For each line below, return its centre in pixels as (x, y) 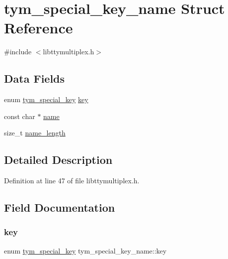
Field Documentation (60, 207)
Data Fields (35, 78)
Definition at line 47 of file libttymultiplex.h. (72, 181)
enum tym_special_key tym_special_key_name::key (85, 250)
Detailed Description (58, 160)
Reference (38, 28)
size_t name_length (35, 133)
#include (18, 52)
